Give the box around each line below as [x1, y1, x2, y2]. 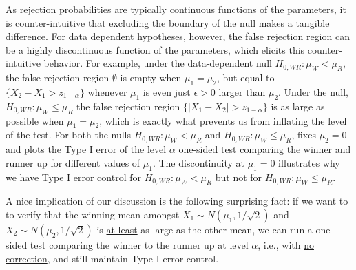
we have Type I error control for [6, 169, 141, 184]
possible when [6, 113, 64, 127]
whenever [87, 84, 127, 98]
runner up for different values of [6, 155, 140, 169]
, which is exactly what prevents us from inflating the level [99, 113, 347, 127]
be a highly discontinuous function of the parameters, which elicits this [6, 42, 305, 56]
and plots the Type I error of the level [6, 142, 167, 156]
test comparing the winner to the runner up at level [30, 237, 249, 251]
